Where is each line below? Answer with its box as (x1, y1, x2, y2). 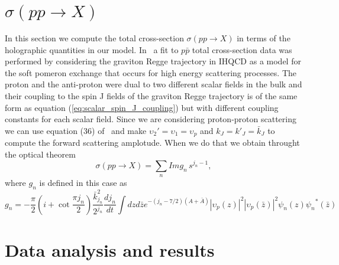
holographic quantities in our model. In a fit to (5, 43, 179, 55)
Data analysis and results (5, 237, 215, 261)
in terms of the (237, 31, 290, 44)
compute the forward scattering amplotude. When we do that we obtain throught (5, 136, 300, 149)
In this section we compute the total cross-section (5, 31, 184, 44)
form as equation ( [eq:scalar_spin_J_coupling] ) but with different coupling (5, 101, 279, 113)
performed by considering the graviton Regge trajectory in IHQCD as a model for (5, 55, 301, 67)
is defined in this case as (39, 176, 127, 189)
